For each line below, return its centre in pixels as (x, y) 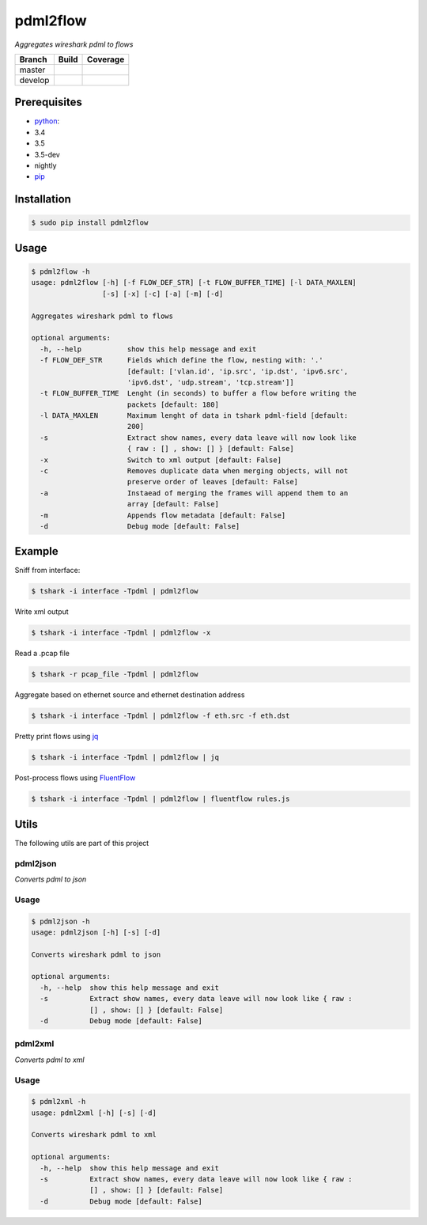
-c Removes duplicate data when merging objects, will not (194, 471)
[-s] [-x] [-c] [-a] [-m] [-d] (162, 294)
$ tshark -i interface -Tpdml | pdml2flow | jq (125, 757)
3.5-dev (47, 154)
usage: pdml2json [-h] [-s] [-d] (96, 932)
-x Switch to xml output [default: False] (161, 460)
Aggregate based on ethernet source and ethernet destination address (130, 695)
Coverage (106, 59)
